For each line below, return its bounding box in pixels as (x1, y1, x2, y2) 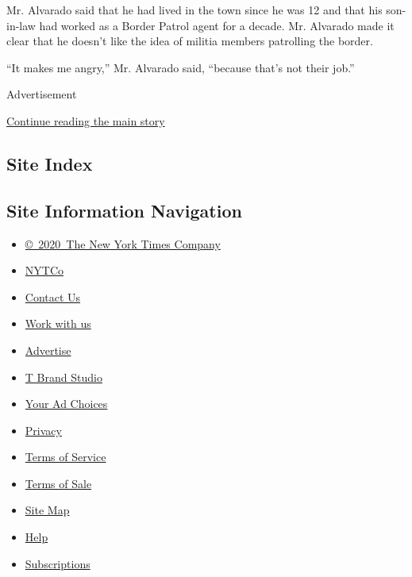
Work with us (25, 315, 91, 332)
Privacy (25, 421, 62, 438)
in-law (6, 17, 36, 33)
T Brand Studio (25, 368, 102, 385)
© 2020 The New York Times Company (25, 235, 221, 252)
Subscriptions (25, 555, 90, 571)
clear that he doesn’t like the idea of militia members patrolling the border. (6, 33, 373, 49)
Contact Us (25, 288, 81, 305)
